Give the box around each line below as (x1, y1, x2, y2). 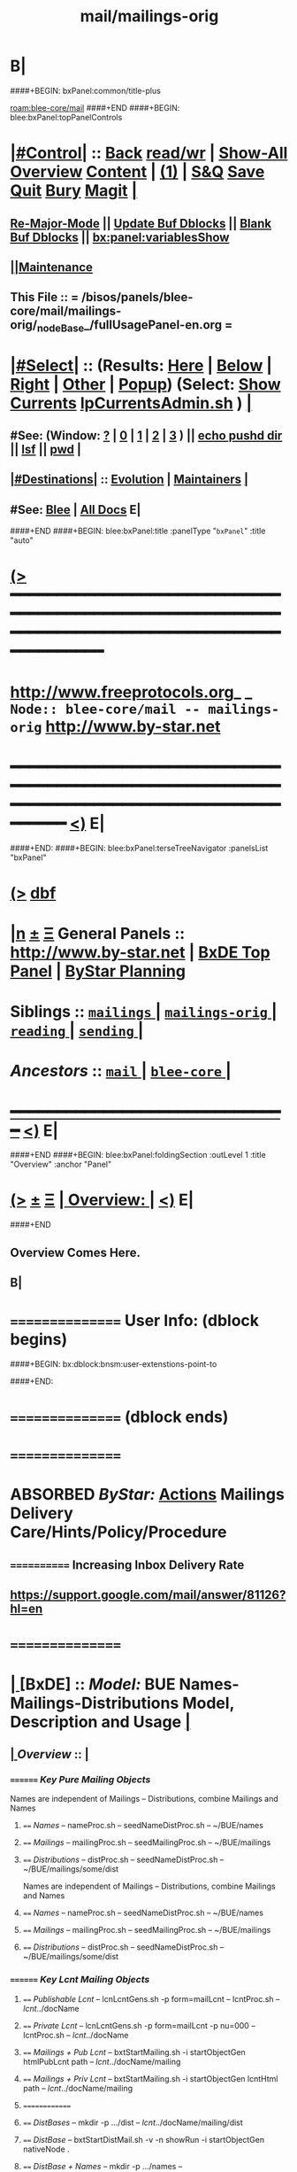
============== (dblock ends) (10, 1407, 229, 1427)
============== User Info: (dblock (10, 1311, 260, 1330)
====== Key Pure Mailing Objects (10, 1773, 151, 1786)
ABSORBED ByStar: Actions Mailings (10, 1485, 286, 1505)
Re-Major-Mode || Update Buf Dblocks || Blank (10, 215, 272, 231)
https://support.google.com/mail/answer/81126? (10, 1587, 286, 1602)
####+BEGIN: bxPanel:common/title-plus (10, 85, 162, 96)
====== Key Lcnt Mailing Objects (10, 1974, 150, 1986)
